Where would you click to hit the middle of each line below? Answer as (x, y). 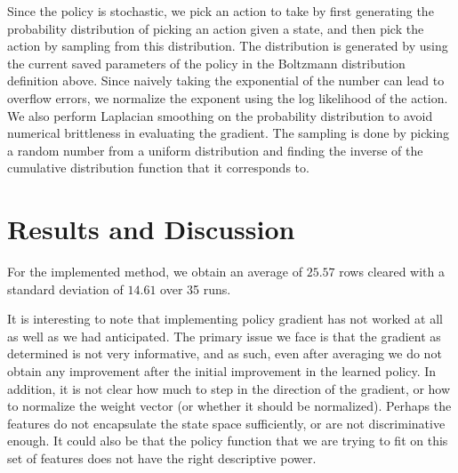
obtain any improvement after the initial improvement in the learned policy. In (222, 371)
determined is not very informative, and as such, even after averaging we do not (225, 353)
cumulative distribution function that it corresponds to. (158, 168)
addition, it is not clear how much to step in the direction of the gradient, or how (229, 388)
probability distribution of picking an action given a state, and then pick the (216, 28)
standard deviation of (65, 289)
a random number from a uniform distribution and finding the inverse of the (215, 150)
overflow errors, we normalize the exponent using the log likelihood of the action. (228, 97)
